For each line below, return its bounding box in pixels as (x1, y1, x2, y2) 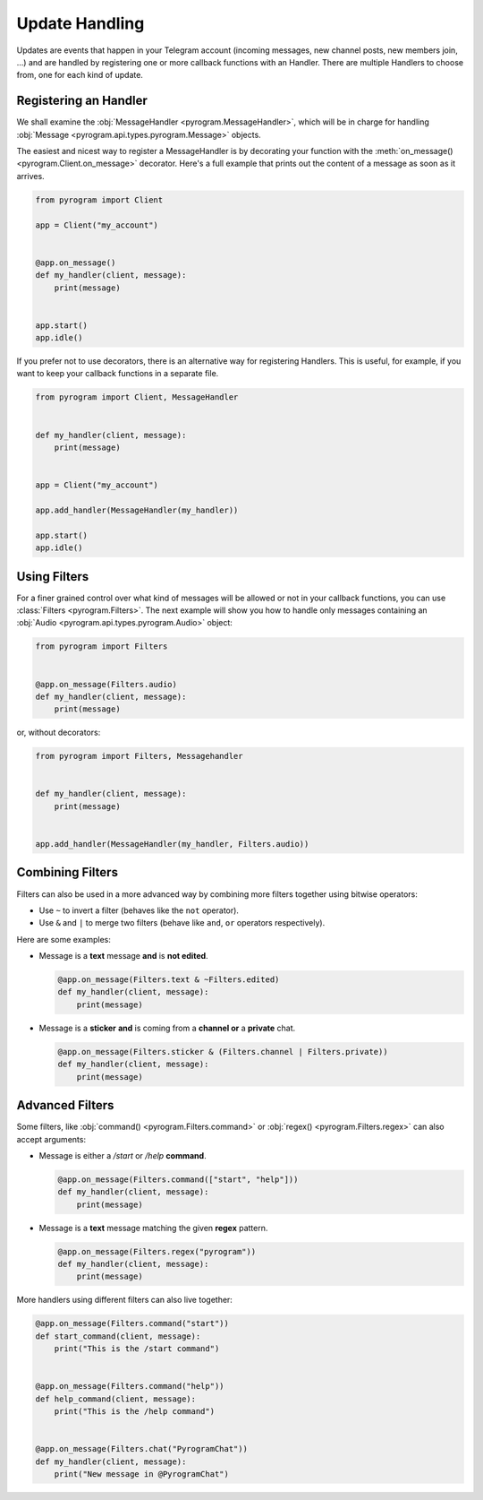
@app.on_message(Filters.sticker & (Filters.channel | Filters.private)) (57, 1047, 388, 1056)
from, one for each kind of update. (16, 70, 143, 81)
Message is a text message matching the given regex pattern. (38, 1222, 268, 1233)
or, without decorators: (16, 727, 101, 738)
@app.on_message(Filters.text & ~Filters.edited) (57, 975, 280, 985)
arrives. (16, 170, 45, 181)
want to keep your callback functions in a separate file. (16, 368, 219, 379)
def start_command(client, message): (35, 1331, 201, 1341)
